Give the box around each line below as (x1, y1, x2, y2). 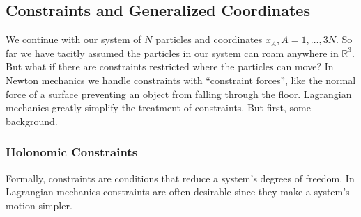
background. (6, 113, 58, 128)
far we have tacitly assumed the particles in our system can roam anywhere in (6, 45, 339, 60)
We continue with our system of (6, 32, 141, 47)
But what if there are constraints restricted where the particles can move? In (6, 59, 334, 74)
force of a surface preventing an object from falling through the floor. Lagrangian (6, 86, 352, 101)
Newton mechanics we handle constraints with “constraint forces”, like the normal (6, 72, 356, 87)
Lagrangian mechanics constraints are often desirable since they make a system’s (6, 184, 350, 199)
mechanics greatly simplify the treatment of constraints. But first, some (6, 100, 311, 115)
